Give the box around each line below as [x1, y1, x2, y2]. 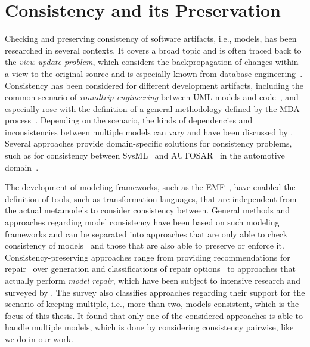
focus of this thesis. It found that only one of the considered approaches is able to [5, 309, 303, 321]
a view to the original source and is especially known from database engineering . [5, 67, 303, 79]
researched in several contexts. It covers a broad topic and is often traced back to [5, 44, 302, 56]
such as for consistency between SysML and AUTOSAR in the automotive [5, 149, 285, 162]
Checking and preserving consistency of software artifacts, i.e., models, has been [5, 32, 297, 45]
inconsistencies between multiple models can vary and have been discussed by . [5, 125, 293, 138]
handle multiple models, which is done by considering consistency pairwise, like [5, 321, 294, 333]
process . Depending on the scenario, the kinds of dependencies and [5, 114, 253, 126]
